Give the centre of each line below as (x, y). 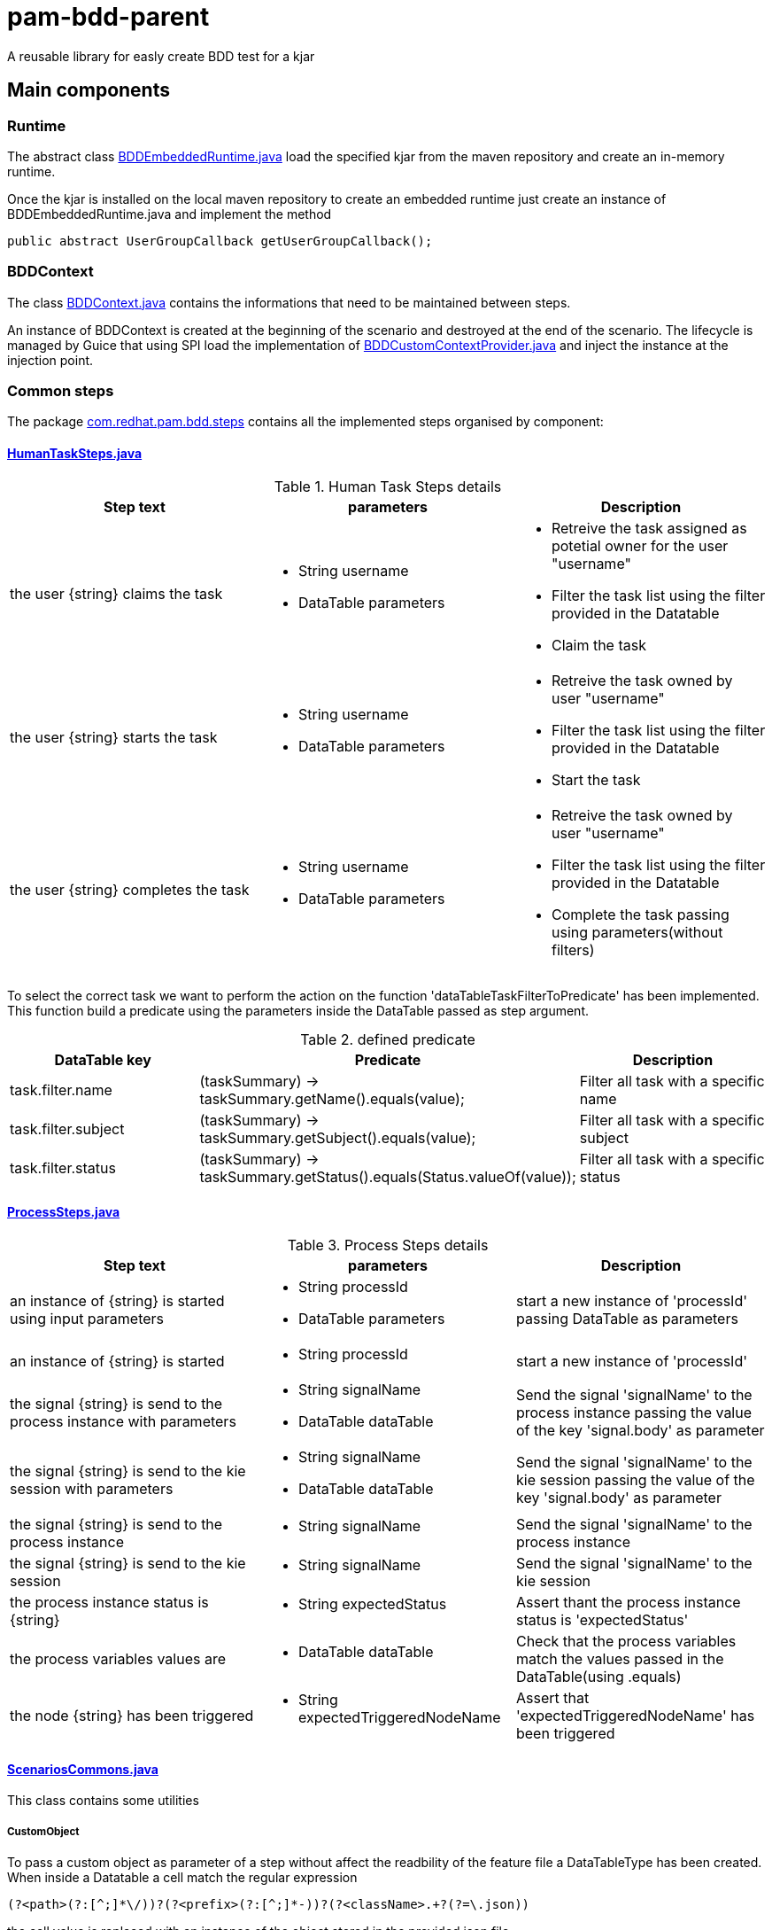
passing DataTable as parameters (627, 1318)
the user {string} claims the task (116, 593)
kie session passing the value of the (635, 1479)
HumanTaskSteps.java (75, 454)
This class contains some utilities (103, 1801)
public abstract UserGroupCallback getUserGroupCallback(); (220, 241)
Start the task (596, 779)
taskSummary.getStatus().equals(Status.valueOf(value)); (388, 1176)
